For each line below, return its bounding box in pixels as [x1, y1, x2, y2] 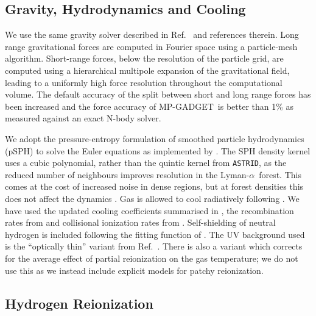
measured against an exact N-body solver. [5, 112, 161, 124]
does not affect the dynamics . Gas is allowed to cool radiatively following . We [5, 192, 300, 204]
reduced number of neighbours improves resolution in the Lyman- [5, 168, 250, 181]
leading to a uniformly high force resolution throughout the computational [5, 76, 283, 88]
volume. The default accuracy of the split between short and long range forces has [5, 88, 311, 101]
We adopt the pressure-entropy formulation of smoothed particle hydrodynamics [5, 132, 304, 145]
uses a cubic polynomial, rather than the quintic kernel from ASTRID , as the [5, 156, 287, 169]
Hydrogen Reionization [5, 293, 153, 312]
